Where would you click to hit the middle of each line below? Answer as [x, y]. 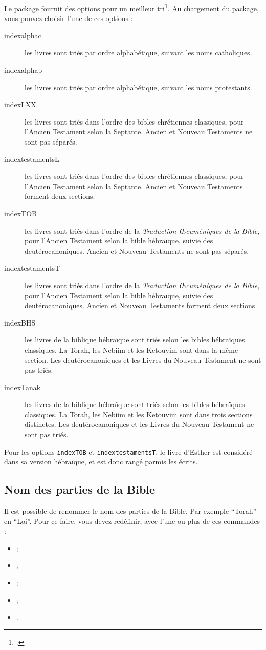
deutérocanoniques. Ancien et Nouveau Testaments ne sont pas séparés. [137, 250]
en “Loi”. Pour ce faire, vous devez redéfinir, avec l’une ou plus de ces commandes [132, 521]
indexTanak [23, 387]
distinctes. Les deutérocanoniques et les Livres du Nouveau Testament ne [139, 424]
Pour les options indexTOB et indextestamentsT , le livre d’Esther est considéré [128, 451]
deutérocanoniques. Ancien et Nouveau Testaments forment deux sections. [141, 305]
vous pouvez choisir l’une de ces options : [69, 18]
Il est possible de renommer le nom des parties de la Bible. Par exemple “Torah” [130, 511]
